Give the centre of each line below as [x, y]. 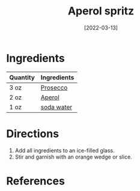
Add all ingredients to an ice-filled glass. [65, 150]
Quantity [22, 77]
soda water [56, 107]
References [35, 181]
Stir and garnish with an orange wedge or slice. [73, 157]
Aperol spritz [101, 11]
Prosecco [54, 87]
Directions [32, 134]
